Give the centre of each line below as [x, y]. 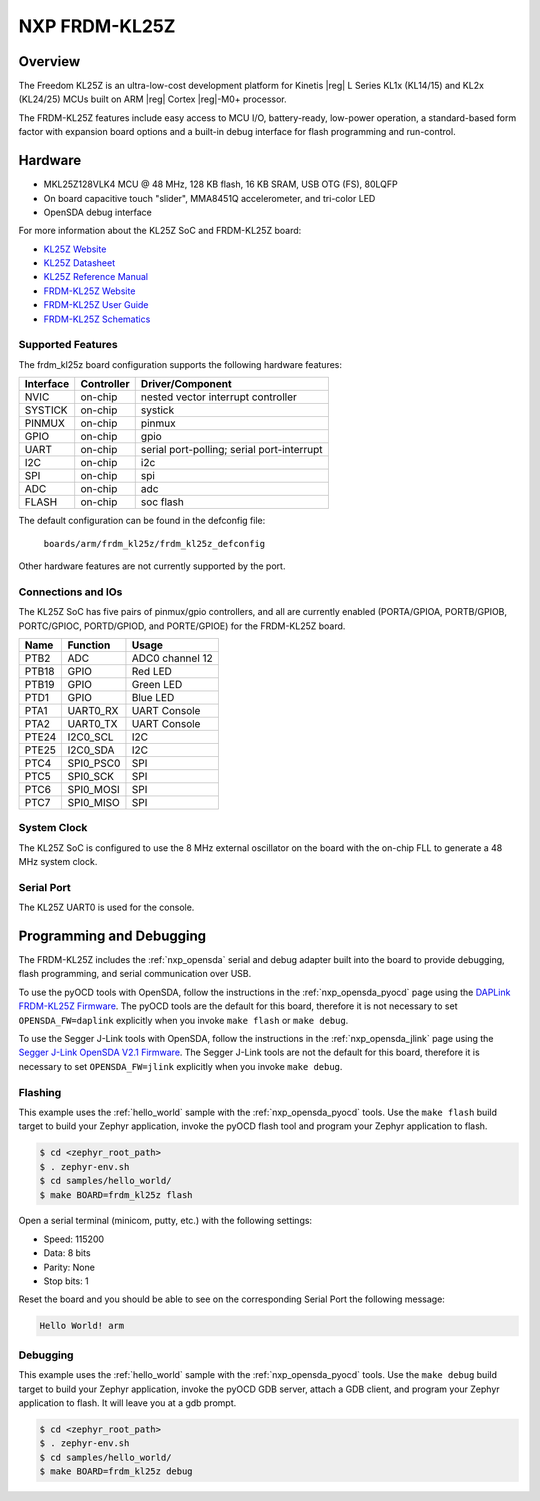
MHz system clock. [58, 862]
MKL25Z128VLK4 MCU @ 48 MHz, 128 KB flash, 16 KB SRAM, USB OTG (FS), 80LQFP [221, 184]
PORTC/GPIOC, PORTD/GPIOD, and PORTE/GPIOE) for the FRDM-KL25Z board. [182, 626]
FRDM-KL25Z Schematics [97, 319]
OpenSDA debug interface [97, 212]
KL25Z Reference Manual [96, 277]
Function [89, 645]
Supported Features [68, 345]
